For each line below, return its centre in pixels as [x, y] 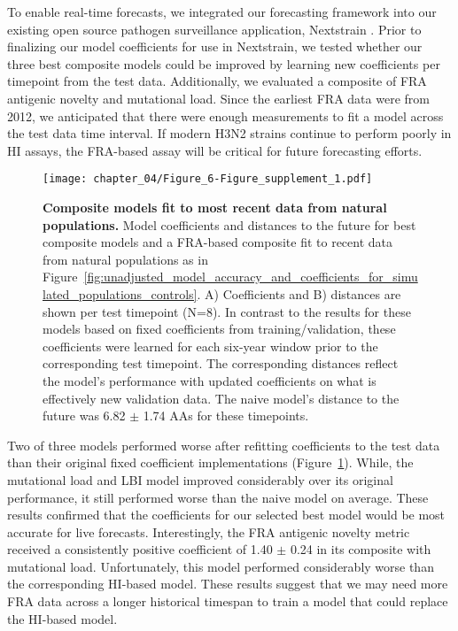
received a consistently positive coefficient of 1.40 [140, 549]
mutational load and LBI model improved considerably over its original [200, 479]
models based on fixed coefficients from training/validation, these [219, 329]
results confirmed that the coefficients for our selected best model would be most [226, 515]
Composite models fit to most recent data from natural [215, 207]
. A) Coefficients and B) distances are [299, 293]
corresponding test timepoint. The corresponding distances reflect [221, 363]
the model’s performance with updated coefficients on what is [210, 380]
